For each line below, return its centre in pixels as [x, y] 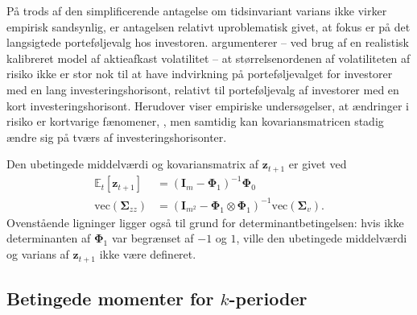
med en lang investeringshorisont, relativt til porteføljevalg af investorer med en [203, 89]
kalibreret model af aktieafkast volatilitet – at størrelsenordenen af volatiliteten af [208, 58]
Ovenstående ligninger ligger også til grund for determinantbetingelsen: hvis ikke [205, 222]
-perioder [268, 298]
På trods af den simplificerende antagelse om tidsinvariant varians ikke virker [197, 10]
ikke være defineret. [148, 254]
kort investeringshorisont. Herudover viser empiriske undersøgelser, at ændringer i [208, 105]
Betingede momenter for [110, 298]
